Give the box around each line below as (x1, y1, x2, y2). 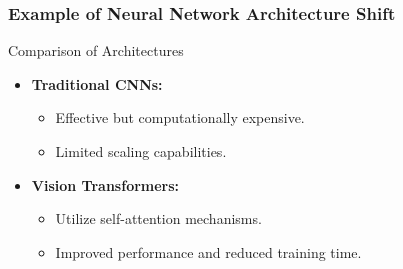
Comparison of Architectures (8, 40, 184, 61)
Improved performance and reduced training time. (55, 241, 362, 262)
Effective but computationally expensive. (55, 107, 305, 128)
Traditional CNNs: (31, 73, 163, 94)
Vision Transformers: (31, 174, 180, 195)
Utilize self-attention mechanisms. (55, 208, 262, 229)
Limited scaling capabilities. (55, 141, 227, 161)
